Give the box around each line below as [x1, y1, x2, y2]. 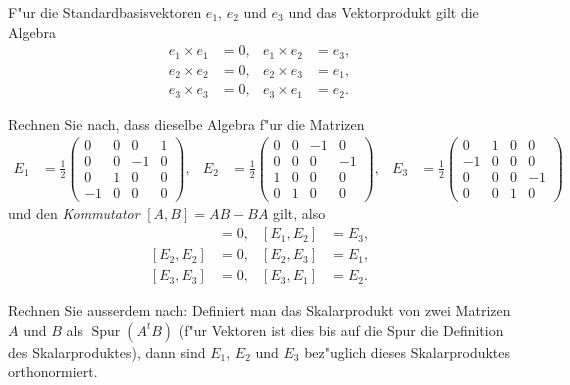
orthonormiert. [8, 361, 98, 382]
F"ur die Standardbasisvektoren [8, 2, 202, 22]
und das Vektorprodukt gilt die [288, 2, 479, 22]
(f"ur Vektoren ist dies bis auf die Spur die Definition [178, 319, 504, 340]
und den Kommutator [8, 203, 140, 224]
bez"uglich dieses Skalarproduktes [304, 341, 511, 362]
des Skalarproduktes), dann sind [8, 341, 206, 362]
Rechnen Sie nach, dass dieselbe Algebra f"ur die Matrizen [8, 113, 365, 134]
